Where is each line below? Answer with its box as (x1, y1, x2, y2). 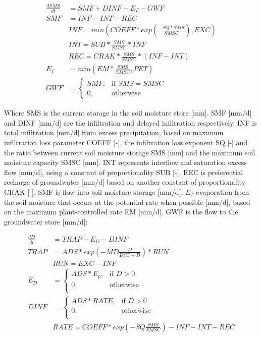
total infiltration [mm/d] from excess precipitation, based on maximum (4, 127, 224, 138)
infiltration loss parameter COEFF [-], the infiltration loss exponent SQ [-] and (4, 137, 248, 148)
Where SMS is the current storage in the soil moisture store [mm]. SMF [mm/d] (4, 107, 252, 118)
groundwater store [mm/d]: (4, 216, 88, 227)
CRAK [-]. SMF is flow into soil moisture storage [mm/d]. (4, 187, 183, 197)
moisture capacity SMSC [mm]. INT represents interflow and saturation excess (4, 157, 247, 167)
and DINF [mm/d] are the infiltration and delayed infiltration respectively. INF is (4, 117, 257, 128)
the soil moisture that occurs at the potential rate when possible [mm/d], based (4, 196, 250, 207)
